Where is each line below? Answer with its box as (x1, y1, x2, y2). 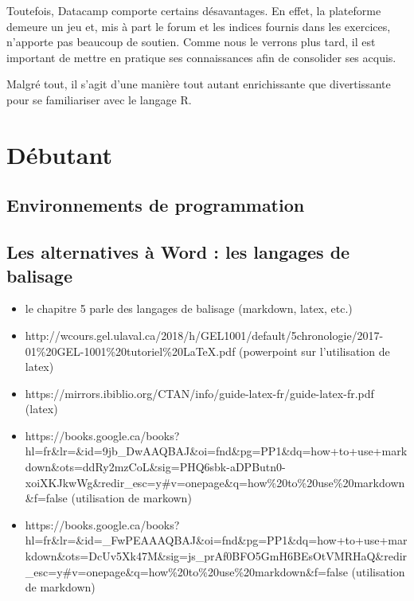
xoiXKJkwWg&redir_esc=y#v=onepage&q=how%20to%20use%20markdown (25, 474, 405, 490)
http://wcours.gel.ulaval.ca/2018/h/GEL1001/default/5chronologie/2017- (25, 326, 384, 343)
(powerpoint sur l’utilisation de (239, 342, 390, 359)
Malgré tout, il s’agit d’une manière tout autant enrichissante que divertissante (6, 76, 391, 92)
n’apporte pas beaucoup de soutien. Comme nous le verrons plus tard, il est (6, 33, 376, 50)
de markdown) (25, 579, 96, 595)
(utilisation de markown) (71, 490, 192, 506)
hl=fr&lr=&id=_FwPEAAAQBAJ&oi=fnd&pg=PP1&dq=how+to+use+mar (25, 532, 408, 548)
